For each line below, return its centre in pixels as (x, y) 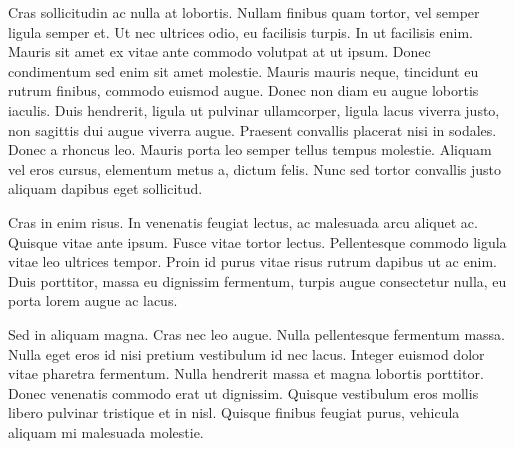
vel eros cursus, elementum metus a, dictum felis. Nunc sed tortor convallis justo (255, 168)
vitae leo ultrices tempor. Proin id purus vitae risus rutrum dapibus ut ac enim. (252, 261)
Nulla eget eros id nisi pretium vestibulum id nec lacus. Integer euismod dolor (246, 353)
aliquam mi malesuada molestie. (106, 431)
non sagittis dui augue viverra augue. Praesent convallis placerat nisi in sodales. (252, 129)
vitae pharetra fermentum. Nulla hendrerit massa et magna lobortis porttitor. (246, 373)
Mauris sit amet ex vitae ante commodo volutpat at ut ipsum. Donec (219, 51)
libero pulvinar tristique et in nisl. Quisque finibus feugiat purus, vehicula (234, 412)
